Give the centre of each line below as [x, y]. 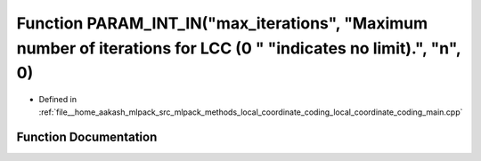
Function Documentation [87, 137]
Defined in [58, 100]
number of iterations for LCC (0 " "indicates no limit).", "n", [239, 48]
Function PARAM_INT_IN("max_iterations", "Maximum [222, 23]
